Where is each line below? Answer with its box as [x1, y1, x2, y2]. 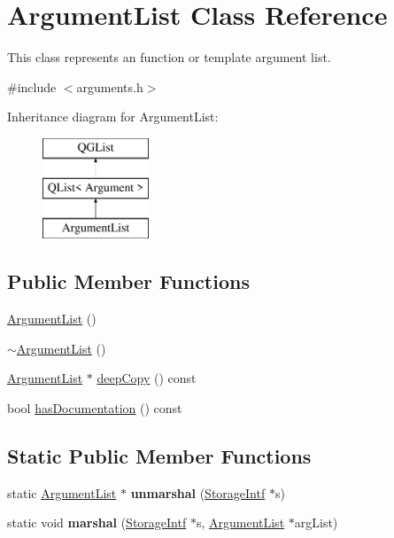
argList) [294, 513, 338, 532]
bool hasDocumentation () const [7, 398, 182, 417]
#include [7, 77, 57, 96]
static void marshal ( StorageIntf [7, 513, 187, 532]
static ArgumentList [7, 483, 117, 502]
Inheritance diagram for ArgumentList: [7, 107, 219, 126]
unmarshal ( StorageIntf [130, 483, 266, 502]
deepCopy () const [97, 369, 197, 387]
